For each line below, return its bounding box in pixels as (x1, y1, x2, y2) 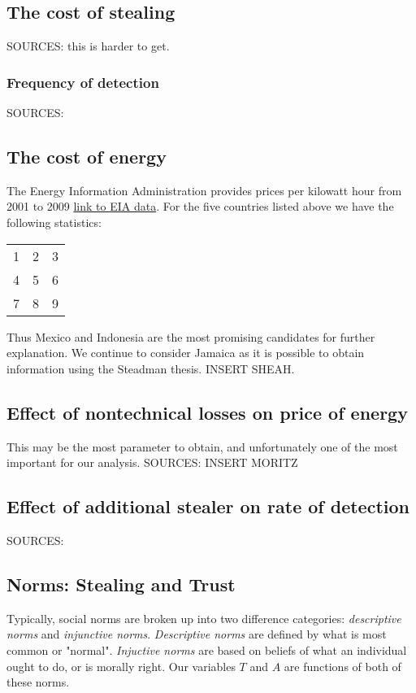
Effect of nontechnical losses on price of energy (6, 399, 408, 425)
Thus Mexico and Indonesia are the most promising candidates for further (6, 328, 375, 345)
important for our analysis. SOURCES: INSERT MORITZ (6, 454, 298, 471)
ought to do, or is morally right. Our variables (6, 657, 236, 674)
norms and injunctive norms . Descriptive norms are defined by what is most (6, 625, 387, 643)
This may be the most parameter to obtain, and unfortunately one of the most (6, 438, 398, 455)
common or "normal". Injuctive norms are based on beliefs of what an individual (6, 641, 407, 658)
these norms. (6, 673, 70, 691)
